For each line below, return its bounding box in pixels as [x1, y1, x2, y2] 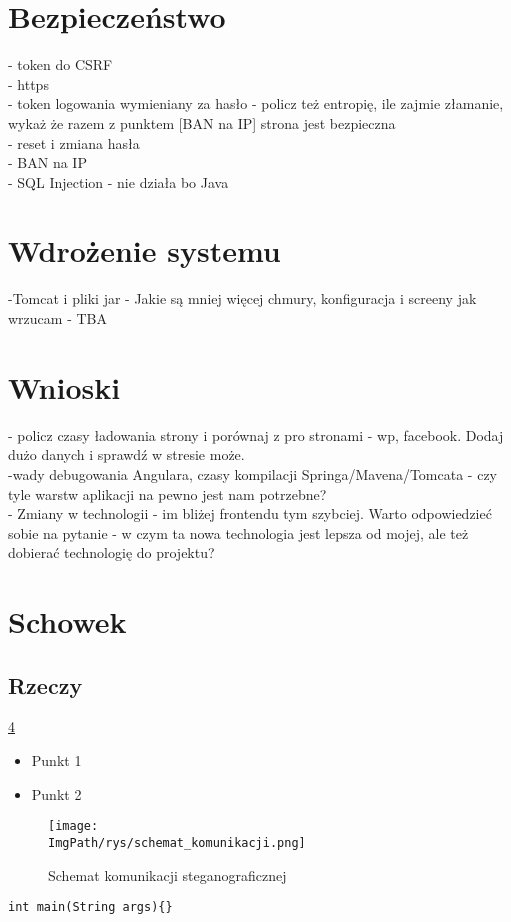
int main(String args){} [8, 900, 173, 915]
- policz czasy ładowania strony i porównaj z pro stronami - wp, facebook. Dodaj [8, 424, 504, 445]
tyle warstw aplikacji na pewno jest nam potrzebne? [8, 483, 327, 504]
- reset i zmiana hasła [8, 132, 140, 153]
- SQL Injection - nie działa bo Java [8, 171, 229, 192]
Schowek [8, 601, 127, 642]
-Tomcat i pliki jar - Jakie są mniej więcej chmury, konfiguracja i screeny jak [8, 288, 477, 309]
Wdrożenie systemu [8, 230, 281, 271]
